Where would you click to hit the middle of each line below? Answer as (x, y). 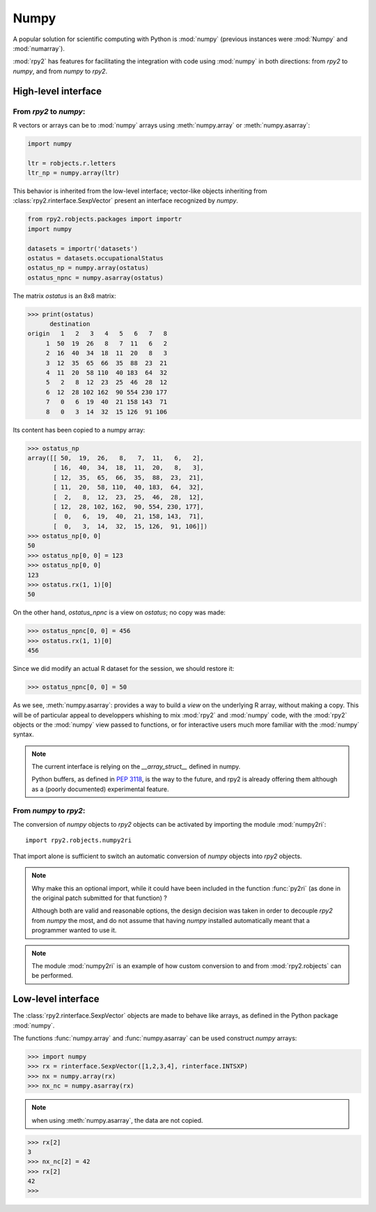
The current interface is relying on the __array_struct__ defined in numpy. (136, 767)
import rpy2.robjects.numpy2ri (79, 840)
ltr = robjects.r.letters (72, 163)
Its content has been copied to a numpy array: (79, 430)
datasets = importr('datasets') (83, 248)
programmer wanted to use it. (74, 931)
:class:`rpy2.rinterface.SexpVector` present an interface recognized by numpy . (126, 201)
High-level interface (57, 91)
